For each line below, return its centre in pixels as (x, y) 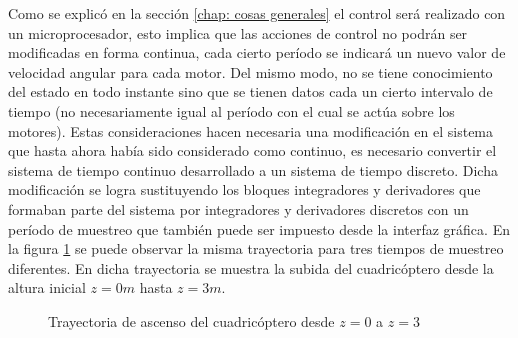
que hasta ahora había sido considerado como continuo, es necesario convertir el (252, 150)
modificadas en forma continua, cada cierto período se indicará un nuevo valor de (257, 52)
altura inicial (47, 287)
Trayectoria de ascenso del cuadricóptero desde (191, 320)
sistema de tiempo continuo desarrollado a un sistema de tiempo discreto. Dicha (253, 169)
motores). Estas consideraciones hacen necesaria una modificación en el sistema (251, 130)
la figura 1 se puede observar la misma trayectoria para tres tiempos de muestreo (256, 248)
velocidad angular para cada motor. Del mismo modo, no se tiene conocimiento (250, 71)
